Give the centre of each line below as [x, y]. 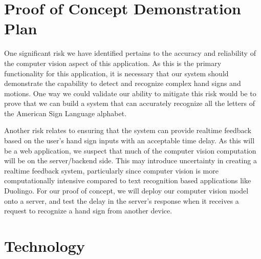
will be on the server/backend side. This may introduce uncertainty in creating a [130, 160]
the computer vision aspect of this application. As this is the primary [113, 63]
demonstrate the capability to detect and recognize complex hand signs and [123, 83]
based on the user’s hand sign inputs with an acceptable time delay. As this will [129, 141]
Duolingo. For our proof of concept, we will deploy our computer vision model [126, 191]
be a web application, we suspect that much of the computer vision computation [130, 150]
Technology [45, 246]
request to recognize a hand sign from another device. [88, 211]
